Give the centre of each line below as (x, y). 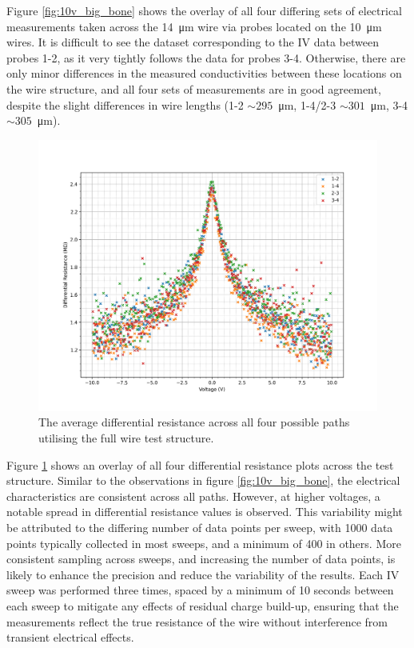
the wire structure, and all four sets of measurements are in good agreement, (194, 88)
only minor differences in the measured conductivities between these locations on (204, 73)
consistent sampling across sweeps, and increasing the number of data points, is (201, 559)
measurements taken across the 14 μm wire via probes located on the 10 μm (194, 26)
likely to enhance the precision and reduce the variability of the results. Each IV (203, 574)
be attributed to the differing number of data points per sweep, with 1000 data (200, 528)
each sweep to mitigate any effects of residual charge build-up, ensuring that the (203, 605)
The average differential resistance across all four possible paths (194, 422)
